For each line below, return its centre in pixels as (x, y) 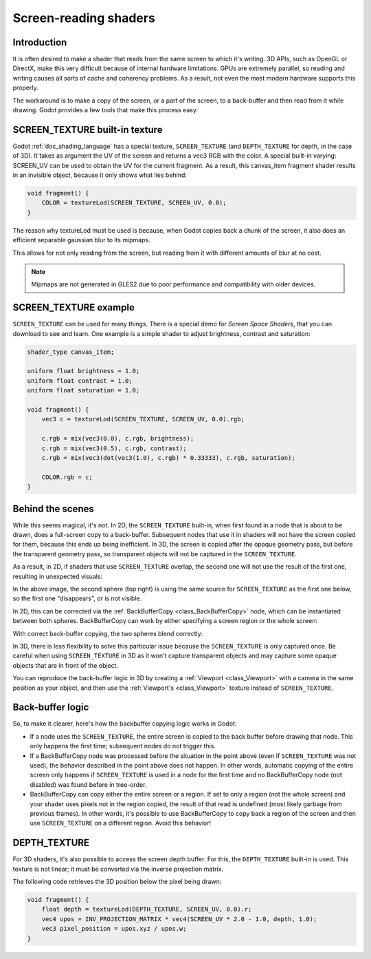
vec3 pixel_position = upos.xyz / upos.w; (114, 929)
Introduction (40, 42)
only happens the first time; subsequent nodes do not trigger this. (123, 746)
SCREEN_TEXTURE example (74, 307)
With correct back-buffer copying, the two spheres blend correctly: (108, 633)
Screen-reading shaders (84, 18)
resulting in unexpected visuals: (58, 576)
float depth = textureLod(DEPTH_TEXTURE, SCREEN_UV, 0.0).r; (147, 909)
